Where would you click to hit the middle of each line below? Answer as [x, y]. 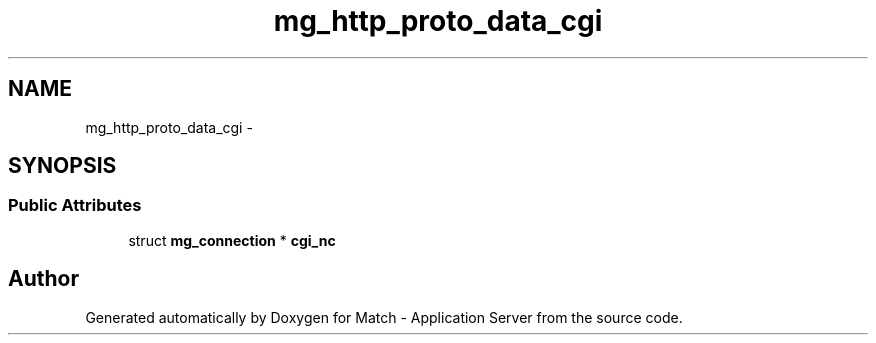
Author [43, 279]
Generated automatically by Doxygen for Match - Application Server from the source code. [384, 317]
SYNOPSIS [62, 166]
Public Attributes [75, 205]
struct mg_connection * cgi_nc [232, 240]
